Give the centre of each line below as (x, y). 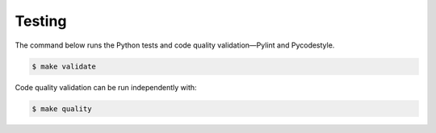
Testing (41, 21)
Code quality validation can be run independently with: (106, 87)
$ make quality (62, 108)
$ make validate (64, 66)
